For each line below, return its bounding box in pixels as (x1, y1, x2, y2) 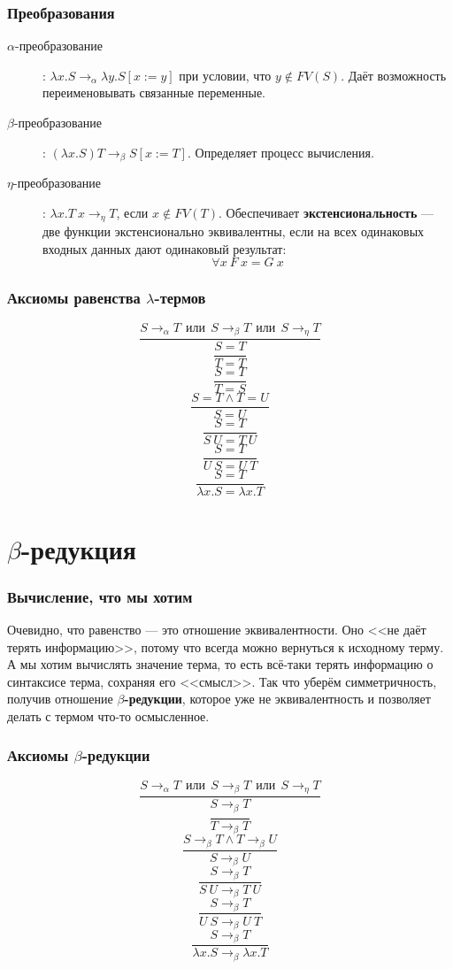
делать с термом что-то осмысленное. (7, 706, 210, 725)
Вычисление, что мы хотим (7, 585, 193, 607)
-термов (154, 287, 206, 309)
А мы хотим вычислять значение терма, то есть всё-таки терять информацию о (7, 655, 434, 673)
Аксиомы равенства (7, 287, 141, 309)
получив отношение (7, 689, 113, 708)
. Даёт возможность (341, 65, 447, 84)
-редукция (20, 530, 136, 566)
